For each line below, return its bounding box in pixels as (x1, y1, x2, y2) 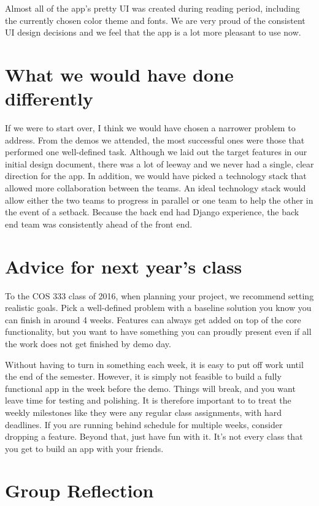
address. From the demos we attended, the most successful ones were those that (5, 133, 305, 146)
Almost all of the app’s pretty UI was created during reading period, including (5, 2, 300, 14)
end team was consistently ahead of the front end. (5, 217, 193, 230)
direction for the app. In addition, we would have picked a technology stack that (5, 169, 307, 182)
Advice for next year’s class (5, 253, 242, 278)
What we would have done (5, 61, 234, 86)
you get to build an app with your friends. (5, 442, 164, 454)
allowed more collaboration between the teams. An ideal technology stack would (5, 182, 306, 194)
